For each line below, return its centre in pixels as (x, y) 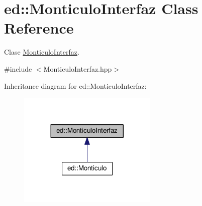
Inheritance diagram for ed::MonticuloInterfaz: (75, 85)
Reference (39, 28)
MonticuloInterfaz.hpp (78, 68)
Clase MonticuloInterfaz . (42, 52)
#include (18, 68)
